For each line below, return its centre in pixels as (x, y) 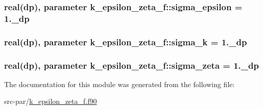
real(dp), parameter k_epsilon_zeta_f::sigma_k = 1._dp (126, 42)
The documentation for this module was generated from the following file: (119, 84)
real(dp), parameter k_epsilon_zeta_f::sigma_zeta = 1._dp (131, 65)
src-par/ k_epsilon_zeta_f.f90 (51, 101)
